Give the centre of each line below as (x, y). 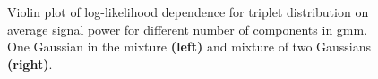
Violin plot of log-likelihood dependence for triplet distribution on (188, 12)
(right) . (30, 63)
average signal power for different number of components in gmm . (188, 29)
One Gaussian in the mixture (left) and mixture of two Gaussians (189, 47)
